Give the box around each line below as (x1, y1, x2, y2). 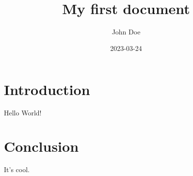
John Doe (112, 27, 141, 37)
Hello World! (4, 108, 42, 118)
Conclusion (4, 136, 79, 156)
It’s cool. (4, 164, 30, 174)
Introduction (4, 80, 90, 99)
